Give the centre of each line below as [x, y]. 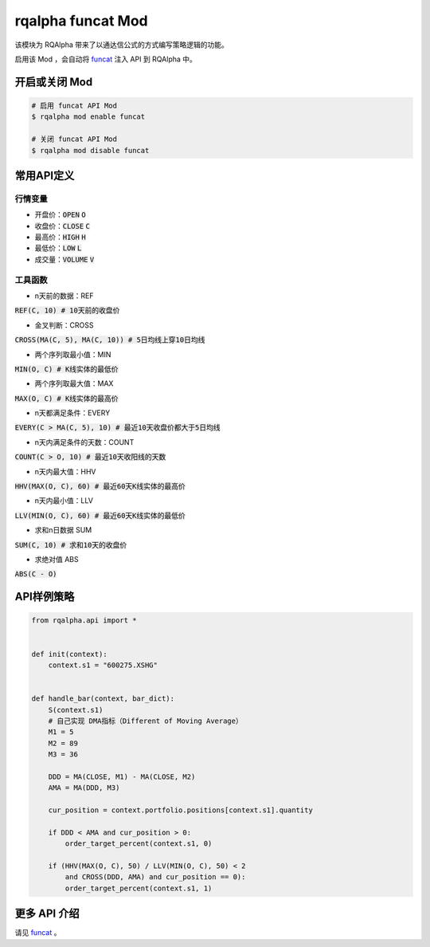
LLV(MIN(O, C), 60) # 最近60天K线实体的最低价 [100, 515]
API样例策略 [45, 597]
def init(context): [69, 654]
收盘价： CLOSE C [63, 226]
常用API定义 [45, 175]
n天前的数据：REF [64, 296]
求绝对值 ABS [57, 559]
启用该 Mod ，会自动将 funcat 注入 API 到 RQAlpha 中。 [106, 59]
